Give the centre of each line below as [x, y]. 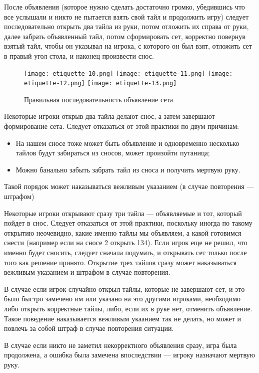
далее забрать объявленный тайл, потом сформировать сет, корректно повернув [125, 36]
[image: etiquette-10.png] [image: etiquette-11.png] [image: [128, 73]
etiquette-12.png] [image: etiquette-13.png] [100, 83]
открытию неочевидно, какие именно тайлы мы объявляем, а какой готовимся [123, 232]
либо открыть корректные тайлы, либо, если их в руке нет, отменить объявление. [128, 308]
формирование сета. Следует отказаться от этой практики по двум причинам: [121, 126]
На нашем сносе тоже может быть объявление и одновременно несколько [127, 143]
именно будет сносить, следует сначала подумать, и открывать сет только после [125, 252]
